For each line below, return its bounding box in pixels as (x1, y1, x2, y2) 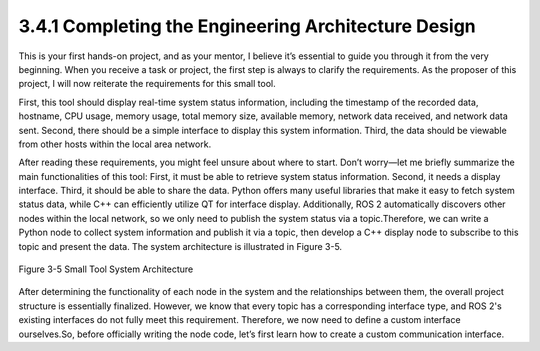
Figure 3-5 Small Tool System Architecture (18, 263, 194, 275)
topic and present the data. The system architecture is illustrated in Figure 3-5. (18, 240, 343, 252)
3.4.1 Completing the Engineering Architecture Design (18, 15, 477, 37)
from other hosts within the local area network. (18, 138, 212, 150)
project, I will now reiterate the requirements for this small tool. (18, 78, 276, 90)
